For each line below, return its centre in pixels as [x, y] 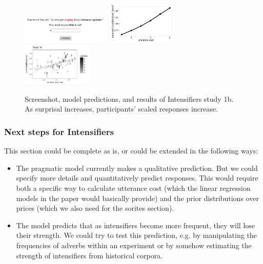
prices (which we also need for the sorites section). [95, 208]
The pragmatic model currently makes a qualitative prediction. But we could [137, 168]
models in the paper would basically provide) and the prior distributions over [137, 198]
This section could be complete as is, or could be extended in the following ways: [131, 151]
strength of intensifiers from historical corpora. [89, 255]
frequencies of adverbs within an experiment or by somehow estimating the [134, 245]
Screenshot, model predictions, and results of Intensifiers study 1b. [129, 98]
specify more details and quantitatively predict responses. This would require [137, 178]
